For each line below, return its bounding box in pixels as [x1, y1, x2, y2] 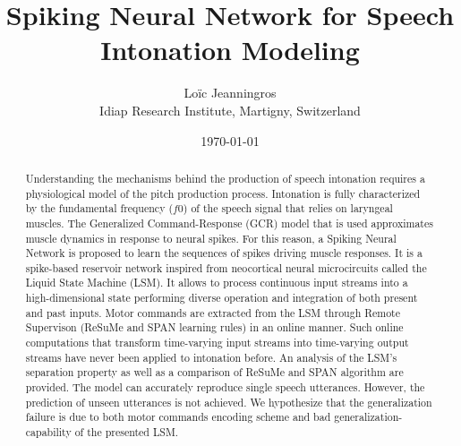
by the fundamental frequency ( [25, 201, 174, 216]
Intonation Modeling [100, 31, 360, 68]
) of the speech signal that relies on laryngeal [183, 201, 393, 216]
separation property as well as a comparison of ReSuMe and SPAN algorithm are [25, 365, 404, 380]
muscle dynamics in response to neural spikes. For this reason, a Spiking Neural [25, 230, 397, 245]
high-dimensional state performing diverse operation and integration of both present [25, 290, 418, 305]
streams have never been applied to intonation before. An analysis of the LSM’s [25, 349, 397, 365]
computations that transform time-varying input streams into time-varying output [25, 335, 409, 350]
